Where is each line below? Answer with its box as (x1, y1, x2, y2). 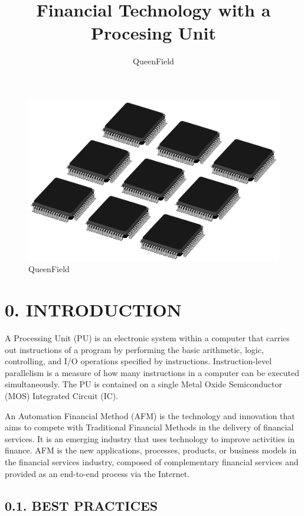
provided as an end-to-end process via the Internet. (5, 467, 190, 479)
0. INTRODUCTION (5, 298, 182, 322)
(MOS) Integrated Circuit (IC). (5, 390, 119, 402)
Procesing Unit (91, 21, 216, 45)
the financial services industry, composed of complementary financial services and (5, 456, 299, 468)
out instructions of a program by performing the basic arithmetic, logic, (5, 343, 264, 355)
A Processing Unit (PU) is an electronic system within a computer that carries (5, 332, 290, 344)
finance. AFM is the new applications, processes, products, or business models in (5, 444, 297, 456)
